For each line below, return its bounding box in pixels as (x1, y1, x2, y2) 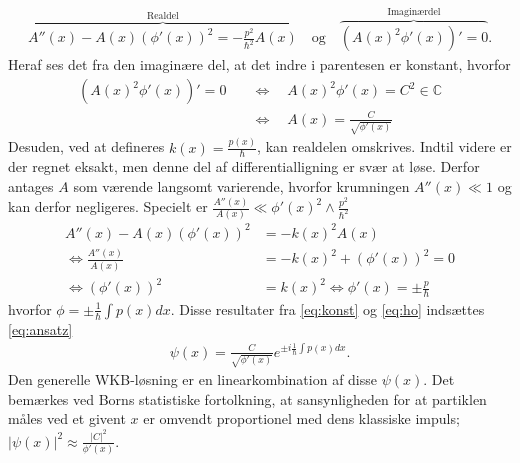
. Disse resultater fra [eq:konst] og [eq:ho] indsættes (170, 298, 485, 319)
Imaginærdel (387, 6, 441, 17)
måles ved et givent (8, 408, 126, 429)
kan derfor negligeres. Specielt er (8, 196, 208, 217)
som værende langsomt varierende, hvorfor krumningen (73, 176, 410, 197)
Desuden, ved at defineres (8, 136, 165, 157)
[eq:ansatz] (8, 318, 73, 339)
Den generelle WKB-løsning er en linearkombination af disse (8, 369, 378, 390)
